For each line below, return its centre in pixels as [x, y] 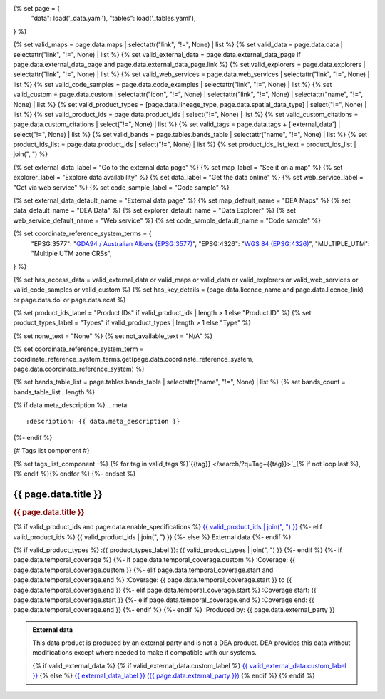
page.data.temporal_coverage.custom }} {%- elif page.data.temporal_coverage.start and [143, 570]
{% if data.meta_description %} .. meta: [71, 405]
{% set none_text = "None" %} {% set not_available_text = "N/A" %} [113, 336]
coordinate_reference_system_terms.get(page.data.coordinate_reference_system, [134, 359]
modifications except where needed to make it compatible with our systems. [144, 653]
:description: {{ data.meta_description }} [103, 422]
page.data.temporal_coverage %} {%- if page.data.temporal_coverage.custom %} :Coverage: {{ [154, 560]
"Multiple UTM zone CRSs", [71, 253]
